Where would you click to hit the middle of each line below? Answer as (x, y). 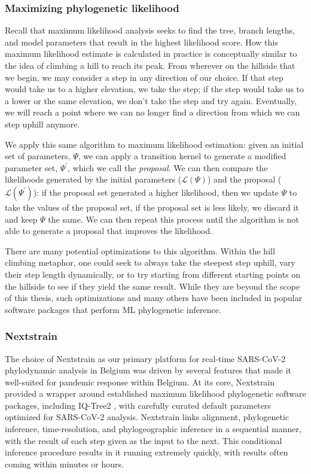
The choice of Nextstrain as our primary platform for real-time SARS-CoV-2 (145, 358)
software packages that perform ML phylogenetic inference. (113, 309)
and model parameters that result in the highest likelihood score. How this (141, 42)
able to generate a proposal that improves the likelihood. (109, 231)
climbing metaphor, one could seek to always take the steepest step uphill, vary (150, 262)
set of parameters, (38, 156)
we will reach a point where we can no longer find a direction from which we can (153, 112)
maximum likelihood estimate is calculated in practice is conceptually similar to (151, 54)
